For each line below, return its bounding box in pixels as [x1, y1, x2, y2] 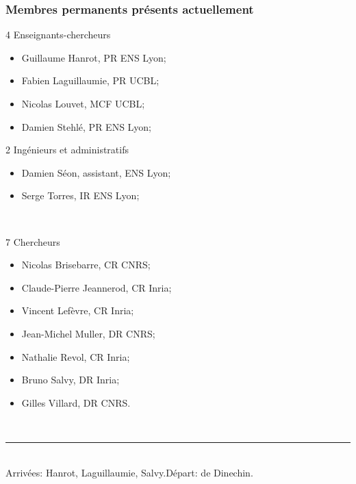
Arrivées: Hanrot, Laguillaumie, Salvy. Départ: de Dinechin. [5, 465, 253, 479]
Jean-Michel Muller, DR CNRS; [21, 326, 155, 340]
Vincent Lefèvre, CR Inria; [21, 303, 134, 318]
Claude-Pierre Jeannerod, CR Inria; [21, 280, 172, 294]
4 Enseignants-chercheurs [5, 27, 111, 42]
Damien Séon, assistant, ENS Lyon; [21, 165, 171, 179]
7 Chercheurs [5, 234, 60, 249]
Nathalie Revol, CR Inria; [21, 349, 130, 364]
